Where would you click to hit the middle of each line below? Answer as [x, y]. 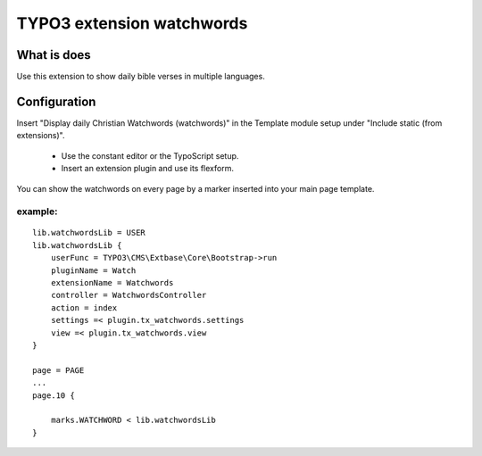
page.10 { [54, 395]
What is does [54, 55]
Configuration [56, 101]
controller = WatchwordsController [129, 295]
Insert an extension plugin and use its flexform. [147, 169]
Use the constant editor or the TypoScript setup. [150, 155]
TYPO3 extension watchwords [132, 23]
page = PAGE [58, 370]
